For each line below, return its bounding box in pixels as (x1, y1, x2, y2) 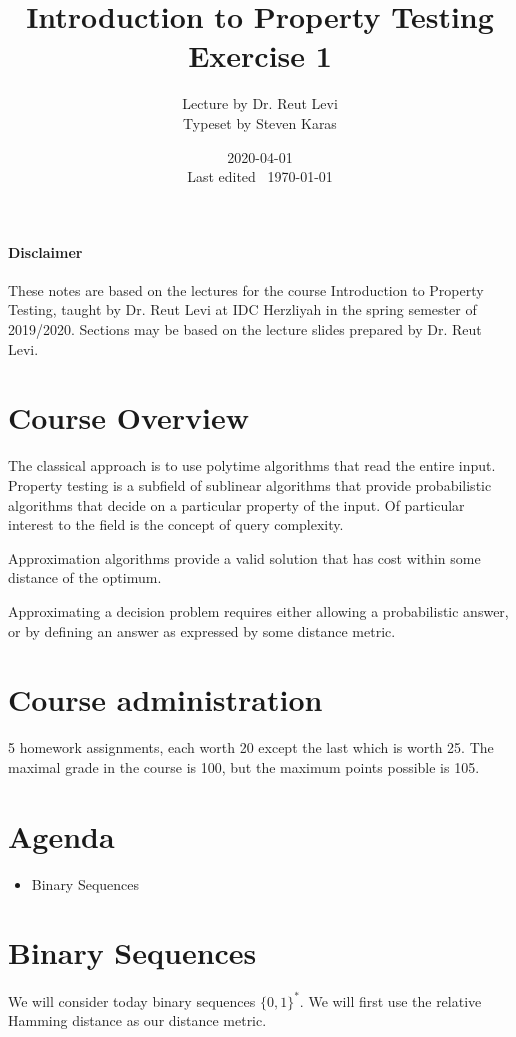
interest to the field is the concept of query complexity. (8, 514, 344, 535)
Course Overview (8, 397, 249, 438)
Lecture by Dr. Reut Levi (182, 93, 338, 114)
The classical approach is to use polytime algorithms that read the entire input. (8, 455, 496, 476)
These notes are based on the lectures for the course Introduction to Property (8, 279, 484, 300)
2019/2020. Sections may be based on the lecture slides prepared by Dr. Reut (8, 319, 482, 340)
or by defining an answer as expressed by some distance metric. (8, 620, 396, 641)
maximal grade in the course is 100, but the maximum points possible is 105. (8, 756, 480, 777)
